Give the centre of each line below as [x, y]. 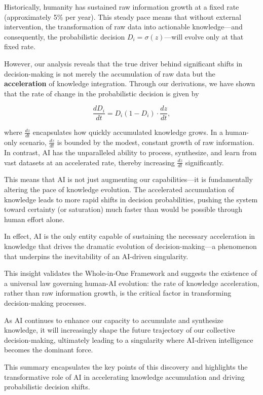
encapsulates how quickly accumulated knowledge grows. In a [128, 132]
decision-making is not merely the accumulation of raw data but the [110, 73]
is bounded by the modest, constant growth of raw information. [156, 142]
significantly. [204, 162]
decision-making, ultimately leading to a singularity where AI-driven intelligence [129, 339]
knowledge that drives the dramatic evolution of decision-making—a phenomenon [130, 246]
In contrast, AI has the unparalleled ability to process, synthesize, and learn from [130, 152]
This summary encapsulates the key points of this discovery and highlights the [126, 366]
